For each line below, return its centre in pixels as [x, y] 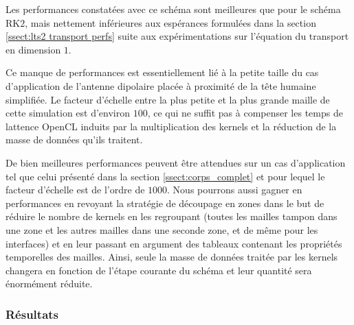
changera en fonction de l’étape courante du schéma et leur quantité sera [159, 270]
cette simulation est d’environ [68, 113]
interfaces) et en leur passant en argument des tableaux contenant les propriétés [174, 243]
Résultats [32, 314]
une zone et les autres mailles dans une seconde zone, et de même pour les [162, 229]
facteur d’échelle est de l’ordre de [75, 190]
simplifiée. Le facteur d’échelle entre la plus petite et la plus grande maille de [168, 99]
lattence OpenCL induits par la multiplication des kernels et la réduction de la [171, 126]
